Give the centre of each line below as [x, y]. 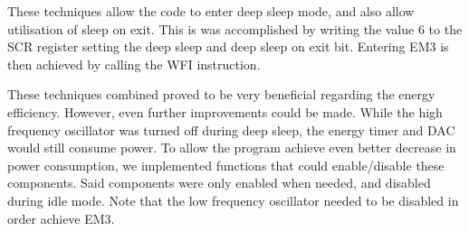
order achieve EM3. [61, 218]
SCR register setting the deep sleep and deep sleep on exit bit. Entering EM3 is [228, 46]
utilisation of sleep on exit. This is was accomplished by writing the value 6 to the [235, 28]
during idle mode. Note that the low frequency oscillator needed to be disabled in [233, 200]
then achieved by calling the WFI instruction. [134, 64]
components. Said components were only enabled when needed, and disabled [219, 183]
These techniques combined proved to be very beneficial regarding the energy [221, 94]
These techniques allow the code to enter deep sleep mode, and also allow [211, 11]
